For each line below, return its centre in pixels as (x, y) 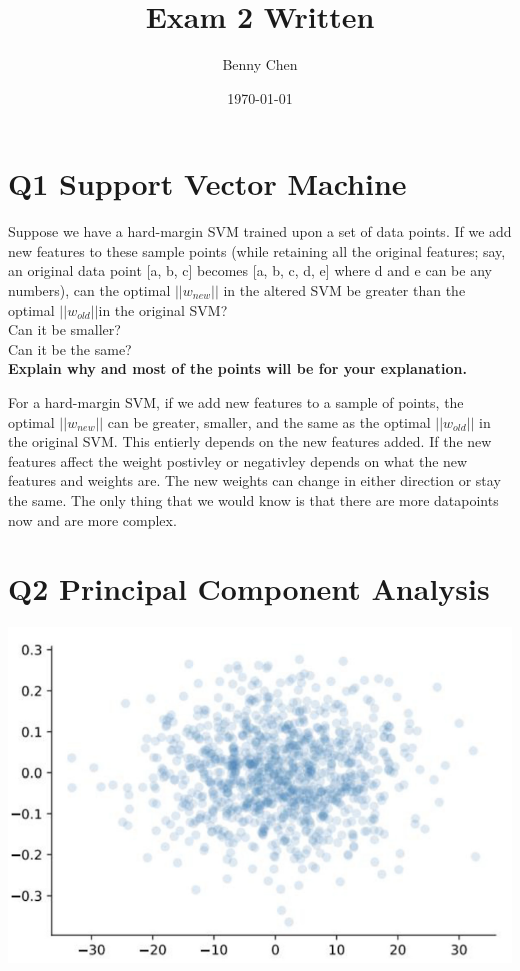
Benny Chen (260, 64)
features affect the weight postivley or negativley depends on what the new (238, 460)
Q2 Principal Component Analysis (249, 588)
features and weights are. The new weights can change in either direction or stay (254, 480)
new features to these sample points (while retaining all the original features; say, (257, 250)
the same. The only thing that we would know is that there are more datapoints (253, 499)
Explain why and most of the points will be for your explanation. (237, 368)
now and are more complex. (92, 519)
